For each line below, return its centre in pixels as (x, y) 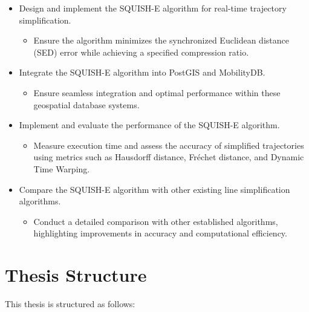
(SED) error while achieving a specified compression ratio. (141, 52)
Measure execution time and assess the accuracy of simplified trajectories (169, 145)
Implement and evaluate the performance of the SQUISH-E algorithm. (149, 125)
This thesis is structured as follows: (70, 304)
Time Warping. (62, 168)
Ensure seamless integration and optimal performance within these (157, 92)
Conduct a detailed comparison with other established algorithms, (156, 221)
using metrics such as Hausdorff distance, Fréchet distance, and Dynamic (169, 157)
